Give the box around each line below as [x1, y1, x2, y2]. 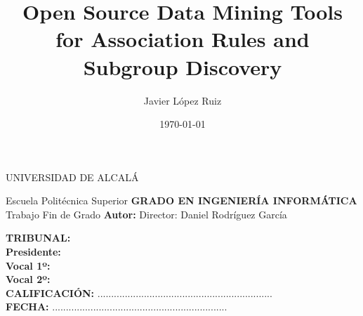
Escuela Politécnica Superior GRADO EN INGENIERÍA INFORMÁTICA [6, 193, 357, 208]
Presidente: [6, 244, 61, 259]
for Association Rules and [55, 25, 310, 53]
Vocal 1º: [6, 258, 51, 272]
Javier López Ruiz [143, 93, 222, 107]
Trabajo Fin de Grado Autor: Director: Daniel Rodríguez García [6, 206, 287, 221]
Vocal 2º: [6, 272, 51, 287]
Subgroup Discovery [83, 52, 282, 81]
